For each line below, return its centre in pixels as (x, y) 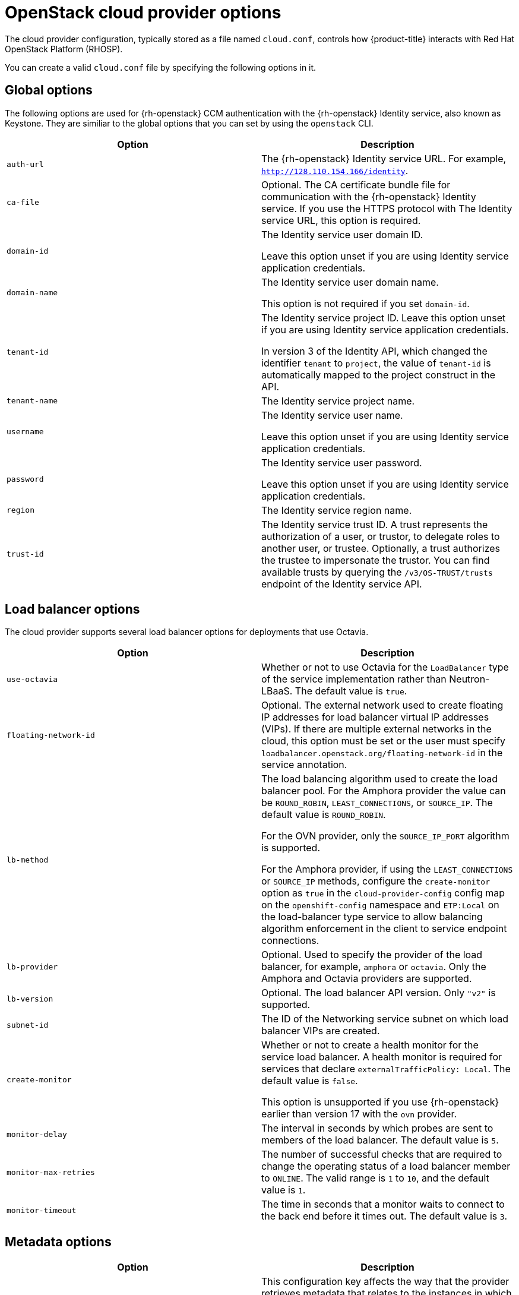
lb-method (28, 860)
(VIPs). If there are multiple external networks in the (376, 729)
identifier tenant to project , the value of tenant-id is (376, 363)
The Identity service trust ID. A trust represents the (375, 524)
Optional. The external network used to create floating (382, 705)
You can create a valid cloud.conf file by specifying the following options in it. (161, 67)
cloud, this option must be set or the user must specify (383, 741)
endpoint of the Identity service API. (342, 584)
